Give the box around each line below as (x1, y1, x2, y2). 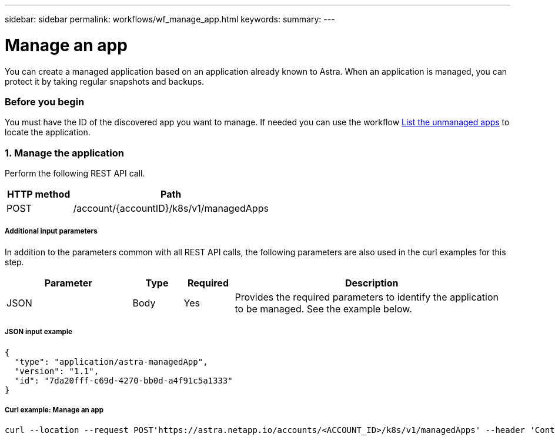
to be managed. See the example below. (235, 302, 412, 315)
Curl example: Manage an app (5, 405, 103, 414)
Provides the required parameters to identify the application (235, 291, 499, 303)
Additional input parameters (5, 227, 98, 236)
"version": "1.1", (14, 366, 99, 376)
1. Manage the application (5, 146, 125, 159)
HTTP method (7, 188, 71, 200)
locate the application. (5, 127, 91, 138)
